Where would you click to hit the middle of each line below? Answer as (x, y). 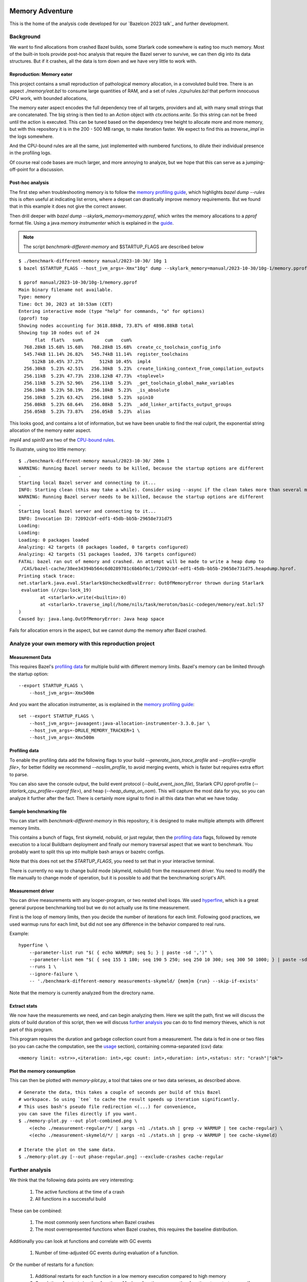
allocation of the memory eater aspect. (50, 430)
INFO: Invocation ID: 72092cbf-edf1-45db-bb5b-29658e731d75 (95, 518)
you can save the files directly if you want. (78, 1114)
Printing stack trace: (47, 576)
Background (25, 37)
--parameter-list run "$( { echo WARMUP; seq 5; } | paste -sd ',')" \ (121, 952)
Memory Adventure (41, 11)
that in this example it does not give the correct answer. (68, 206)
